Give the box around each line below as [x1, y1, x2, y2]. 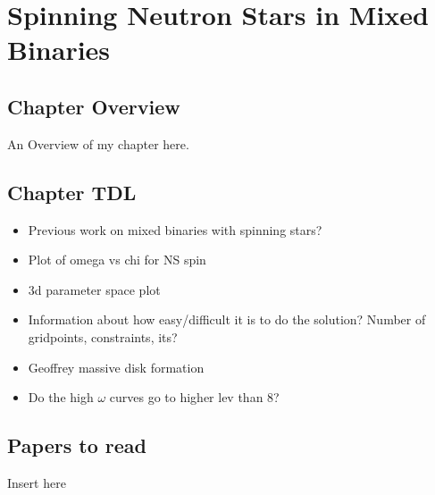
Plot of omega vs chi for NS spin [28, 250, 206, 269]
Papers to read [7, 432, 146, 459]
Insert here [7, 473, 66, 491]
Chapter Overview [7, 92, 180, 120]
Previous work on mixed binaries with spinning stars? [28, 220, 322, 239]
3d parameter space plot [28, 280, 161, 298]
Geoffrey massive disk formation [28, 357, 205, 376]
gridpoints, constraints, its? [28, 327, 178, 346]
